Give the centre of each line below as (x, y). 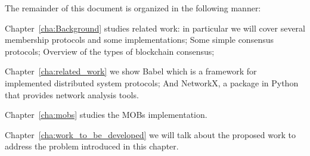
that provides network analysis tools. (72, 94)
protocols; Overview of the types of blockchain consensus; (110, 51)
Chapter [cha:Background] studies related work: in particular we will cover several (155, 28)
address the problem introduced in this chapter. (92, 146)
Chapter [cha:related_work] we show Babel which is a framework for (131, 71)
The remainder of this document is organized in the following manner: (133, 8)
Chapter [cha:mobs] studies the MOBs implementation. (106, 115)
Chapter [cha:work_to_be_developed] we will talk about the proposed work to (150, 134)
